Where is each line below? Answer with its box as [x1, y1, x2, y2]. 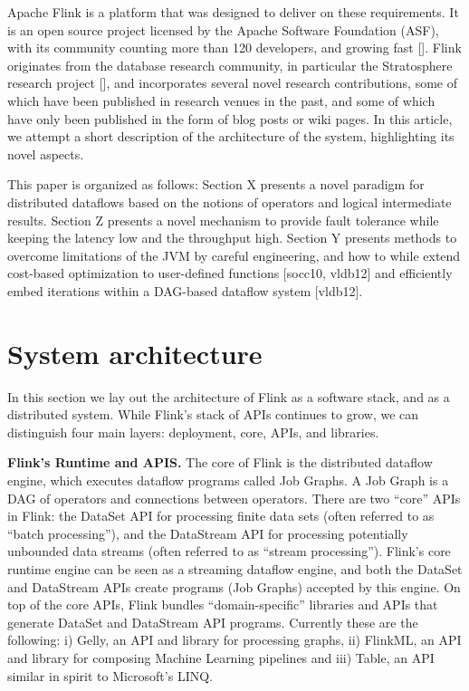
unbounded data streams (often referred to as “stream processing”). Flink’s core [7, 542, 451, 561]
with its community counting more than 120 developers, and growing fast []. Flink [7, 38, 462, 57]
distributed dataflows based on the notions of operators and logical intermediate [7, 192, 452, 211]
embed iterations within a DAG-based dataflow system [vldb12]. [7, 281, 363, 300]
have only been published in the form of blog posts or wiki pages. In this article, [7, 109, 453, 128]
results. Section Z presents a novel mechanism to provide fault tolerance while [7, 210, 439, 229]
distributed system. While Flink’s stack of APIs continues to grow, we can [7, 405, 419, 424]
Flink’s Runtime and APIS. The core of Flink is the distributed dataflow [7, 453, 433, 472]
